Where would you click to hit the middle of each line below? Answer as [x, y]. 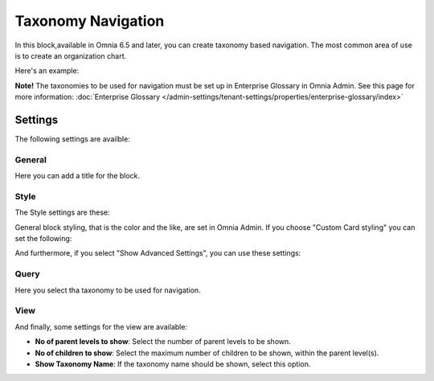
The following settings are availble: [72, 139]
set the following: [43, 239]
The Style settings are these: [62, 212]
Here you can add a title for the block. [78, 176]
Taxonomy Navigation [90, 21]
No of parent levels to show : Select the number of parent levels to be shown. [163, 342]
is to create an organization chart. [71, 55]
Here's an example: [47, 71]
